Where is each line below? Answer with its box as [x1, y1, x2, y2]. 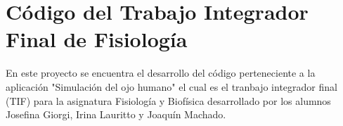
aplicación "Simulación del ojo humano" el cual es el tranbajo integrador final [6, 79, 337, 94]
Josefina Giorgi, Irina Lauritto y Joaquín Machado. [6, 107, 226, 122]
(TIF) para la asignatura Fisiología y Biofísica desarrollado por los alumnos [6, 93, 331, 108]
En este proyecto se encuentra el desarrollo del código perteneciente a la [6, 65, 316, 80]
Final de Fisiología [6, 25, 188, 53]
